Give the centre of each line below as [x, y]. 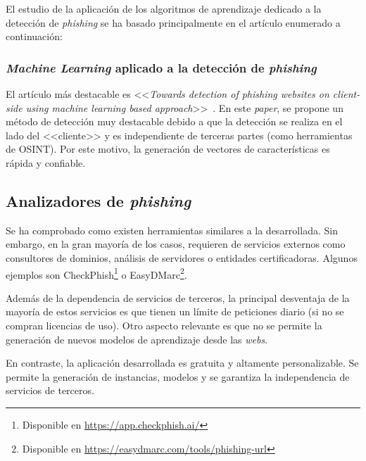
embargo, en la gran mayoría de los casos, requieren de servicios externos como [176, 244]
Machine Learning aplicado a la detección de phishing [161, 67]
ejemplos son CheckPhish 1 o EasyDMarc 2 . [96, 273]
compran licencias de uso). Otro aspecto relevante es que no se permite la [164, 325]
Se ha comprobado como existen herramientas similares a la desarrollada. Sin [172, 230]
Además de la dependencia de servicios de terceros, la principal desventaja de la [178, 297]
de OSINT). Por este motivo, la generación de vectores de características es [168, 149]
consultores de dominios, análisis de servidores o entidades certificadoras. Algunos [182, 257]
